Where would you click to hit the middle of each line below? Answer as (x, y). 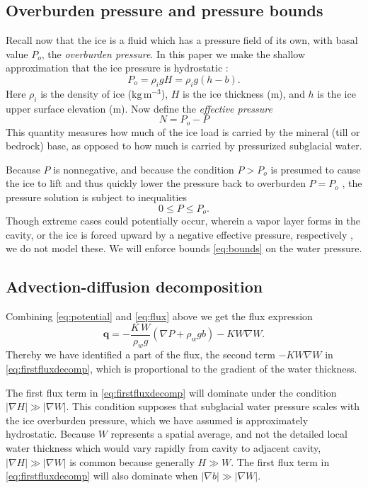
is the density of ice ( (86, 93)
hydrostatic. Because (50, 434)
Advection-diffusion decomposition (134, 286)
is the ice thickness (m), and (244, 93)
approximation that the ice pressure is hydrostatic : (117, 68)
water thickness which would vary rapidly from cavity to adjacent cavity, (163, 448)
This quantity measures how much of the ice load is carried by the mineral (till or (183, 131)
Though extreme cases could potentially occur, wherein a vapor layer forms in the (183, 221)
